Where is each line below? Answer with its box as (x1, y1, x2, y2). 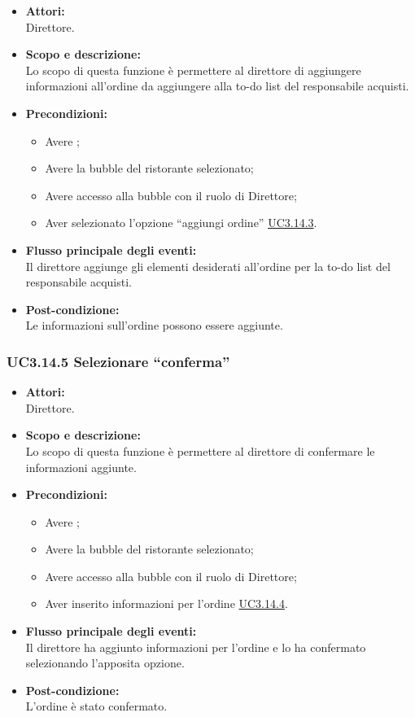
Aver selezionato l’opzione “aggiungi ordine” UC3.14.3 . (45, 214, 317, 231)
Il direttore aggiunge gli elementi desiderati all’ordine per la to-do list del (25, 257, 391, 274)
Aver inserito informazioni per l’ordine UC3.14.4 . (45, 595, 288, 612)
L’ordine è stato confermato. (25, 697, 168, 715)
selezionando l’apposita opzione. (25, 654, 185, 671)
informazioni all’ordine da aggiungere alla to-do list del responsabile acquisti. (25, 77, 409, 94)
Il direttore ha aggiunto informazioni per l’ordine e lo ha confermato (25, 638, 366, 655)
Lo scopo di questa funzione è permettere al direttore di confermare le (25, 442, 375, 459)
